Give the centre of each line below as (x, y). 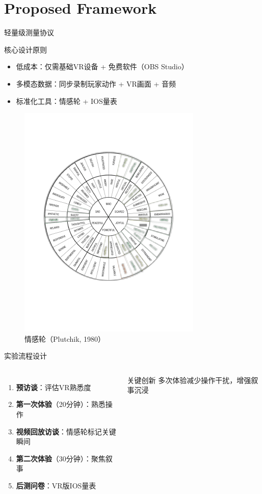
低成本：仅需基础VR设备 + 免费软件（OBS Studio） (102, 66)
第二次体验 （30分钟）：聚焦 (61, 458)
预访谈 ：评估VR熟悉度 (54, 387)
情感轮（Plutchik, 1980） (65, 338)
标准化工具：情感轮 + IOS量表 (67, 101)
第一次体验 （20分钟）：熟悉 (61, 404)
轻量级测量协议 (29, 32)
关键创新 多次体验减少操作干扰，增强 (189, 380)
